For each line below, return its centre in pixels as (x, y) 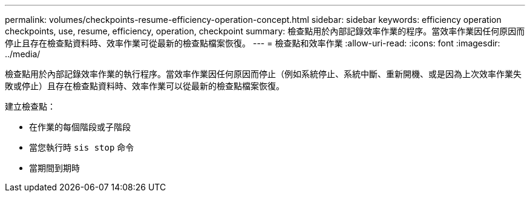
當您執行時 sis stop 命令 (82, 147)
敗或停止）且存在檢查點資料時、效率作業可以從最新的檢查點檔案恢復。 (145, 86)
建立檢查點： (30, 106)
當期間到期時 (54, 168)
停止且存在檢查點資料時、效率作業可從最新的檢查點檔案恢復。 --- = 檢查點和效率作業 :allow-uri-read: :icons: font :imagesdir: (253, 43)
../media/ (23, 54)
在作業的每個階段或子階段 (80, 127)
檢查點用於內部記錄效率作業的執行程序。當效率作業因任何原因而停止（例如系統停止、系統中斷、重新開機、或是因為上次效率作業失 (263, 74)
